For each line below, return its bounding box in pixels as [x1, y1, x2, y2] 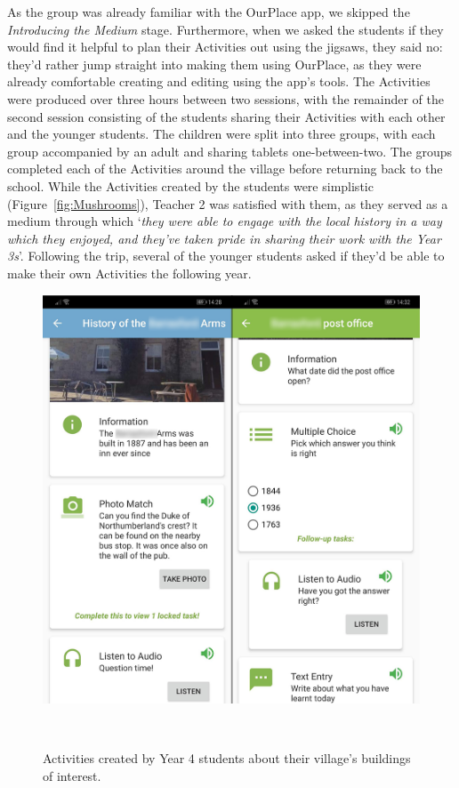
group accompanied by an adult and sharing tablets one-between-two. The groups [7, 141, 453, 160]
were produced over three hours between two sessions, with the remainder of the [7, 89, 444, 108]
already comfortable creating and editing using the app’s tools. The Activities [7, 72, 431, 91]
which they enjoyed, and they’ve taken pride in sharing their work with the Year [7, 229, 441, 247]
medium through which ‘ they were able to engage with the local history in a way [7, 212, 442, 230]
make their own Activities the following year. [7, 263, 252, 282]
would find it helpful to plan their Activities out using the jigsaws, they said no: [7, 37, 443, 56]
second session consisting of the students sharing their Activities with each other [7, 107, 446, 125]
